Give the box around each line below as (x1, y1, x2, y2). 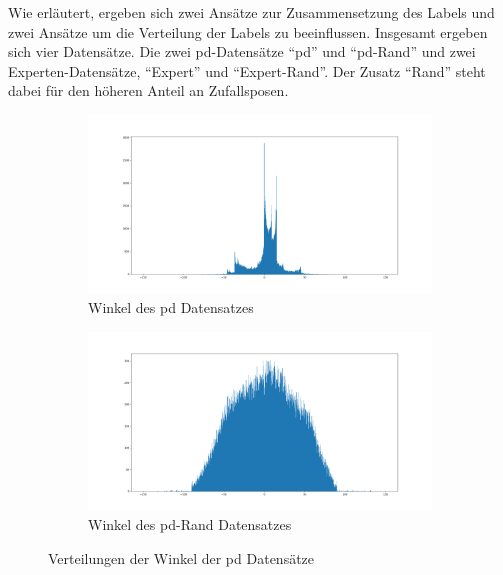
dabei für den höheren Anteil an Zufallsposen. (8, 80, 289, 101)
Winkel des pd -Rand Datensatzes (88, 514, 292, 535)
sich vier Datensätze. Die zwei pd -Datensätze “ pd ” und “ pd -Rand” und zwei (8, 41, 476, 62)
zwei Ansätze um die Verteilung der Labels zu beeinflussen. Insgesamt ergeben (8, 21, 488, 42)
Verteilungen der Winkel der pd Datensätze (48, 547, 315, 568)
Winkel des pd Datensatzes (88, 297, 254, 318)
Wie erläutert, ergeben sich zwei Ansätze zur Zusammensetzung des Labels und (8, 2, 495, 22)
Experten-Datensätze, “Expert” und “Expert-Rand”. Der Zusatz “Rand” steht (8, 60, 486, 81)
